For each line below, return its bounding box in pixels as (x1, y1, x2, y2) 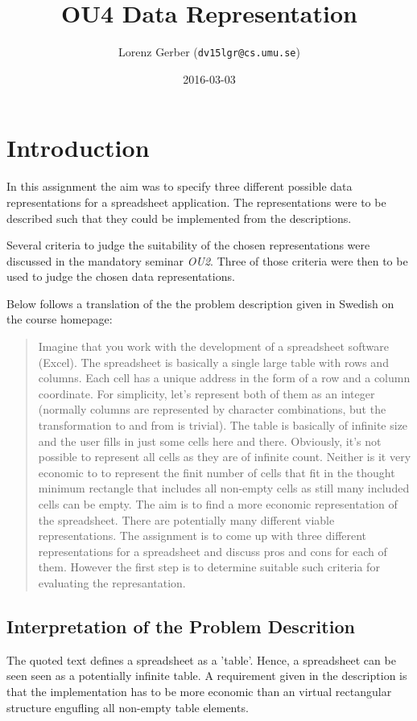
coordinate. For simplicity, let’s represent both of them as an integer (38, 385, 375, 402)
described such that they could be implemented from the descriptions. (6, 209, 352, 226)
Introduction (6, 131, 150, 164)
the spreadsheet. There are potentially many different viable (38, 511, 335, 528)
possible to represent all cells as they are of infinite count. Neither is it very (38, 448, 411, 465)
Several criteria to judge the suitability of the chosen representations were (6, 237, 370, 253)
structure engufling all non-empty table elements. (6, 698, 249, 715)
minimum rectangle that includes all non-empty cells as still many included (38, 480, 410, 496)
